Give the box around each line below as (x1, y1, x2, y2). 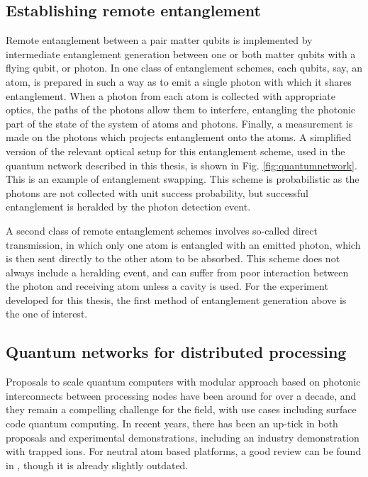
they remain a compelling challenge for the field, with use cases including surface (6, 402, 357, 417)
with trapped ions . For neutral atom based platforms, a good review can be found (6, 444, 362, 459)
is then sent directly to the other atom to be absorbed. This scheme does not (6, 251, 340, 266)
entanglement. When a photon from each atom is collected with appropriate (6, 88, 335, 103)
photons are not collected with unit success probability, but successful (6, 185, 308, 200)
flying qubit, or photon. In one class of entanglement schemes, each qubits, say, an (6, 60, 362, 75)
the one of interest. (6, 306, 88, 321)
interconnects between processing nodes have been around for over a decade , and (6, 388, 357, 403)
